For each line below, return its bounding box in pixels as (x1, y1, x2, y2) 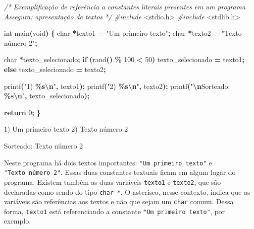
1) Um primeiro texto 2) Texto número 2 (4, 124, 128, 134)
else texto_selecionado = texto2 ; (4, 64, 106, 74)
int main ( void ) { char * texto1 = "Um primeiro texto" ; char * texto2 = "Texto (4, 28, 242, 38)
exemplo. (4, 216, 31, 226)
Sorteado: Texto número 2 (4, 140, 83, 151)
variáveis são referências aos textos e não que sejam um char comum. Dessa (4, 196, 234, 207)
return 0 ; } (4, 107, 41, 117)
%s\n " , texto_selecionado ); (4, 90, 90, 101)
